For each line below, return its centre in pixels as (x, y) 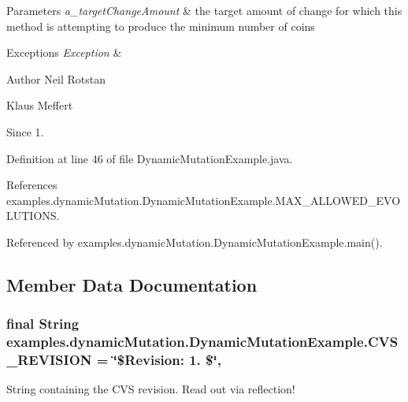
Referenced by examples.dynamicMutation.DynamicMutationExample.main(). (195, 242)
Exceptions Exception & (64, 52)
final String (43, 324)
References (32, 185)
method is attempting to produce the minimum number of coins (161, 26)
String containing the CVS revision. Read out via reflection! (151, 389)
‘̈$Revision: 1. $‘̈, (167, 360)
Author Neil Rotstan (56, 78)
